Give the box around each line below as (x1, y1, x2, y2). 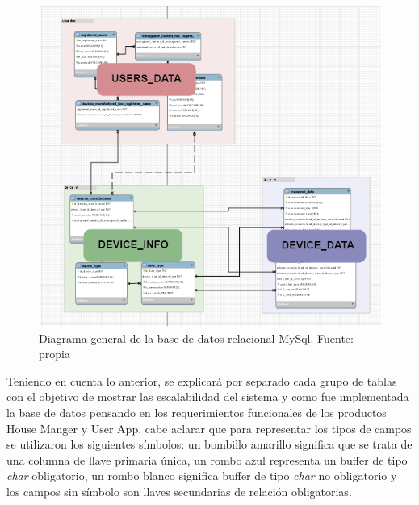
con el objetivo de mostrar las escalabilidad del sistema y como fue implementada (6, 388, 409, 405)
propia (39, 345, 70, 362)
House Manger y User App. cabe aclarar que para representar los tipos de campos (6, 419, 412, 436)
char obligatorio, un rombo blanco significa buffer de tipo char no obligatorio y (6, 467, 397, 484)
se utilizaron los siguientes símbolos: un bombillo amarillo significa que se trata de (6, 436, 413, 453)
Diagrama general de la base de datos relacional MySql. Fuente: (39, 329, 354, 346)
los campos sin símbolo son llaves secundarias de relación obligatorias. (6, 483, 352, 500)
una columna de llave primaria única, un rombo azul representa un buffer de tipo (6, 451, 408, 468)
